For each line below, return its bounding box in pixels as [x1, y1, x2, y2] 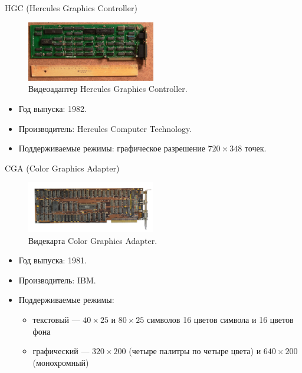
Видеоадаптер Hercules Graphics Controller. [28, 82, 188, 95]
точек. [244, 142, 267, 154]
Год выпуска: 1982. [18, 102, 87, 114]
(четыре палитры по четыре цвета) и [129, 345, 261, 357]
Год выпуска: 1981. [18, 254, 87, 266]
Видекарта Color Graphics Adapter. [28, 234, 157, 246]
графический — [32, 345, 90, 357]
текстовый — [32, 313, 80, 325]
